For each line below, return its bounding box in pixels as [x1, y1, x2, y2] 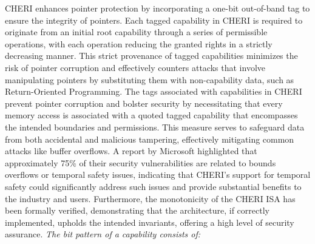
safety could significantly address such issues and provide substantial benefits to [5, 180, 302, 192]
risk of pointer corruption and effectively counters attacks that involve [5, 61, 265, 73]
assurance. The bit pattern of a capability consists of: [5, 228, 201, 240]
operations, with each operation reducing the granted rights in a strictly [5, 37, 273, 50]
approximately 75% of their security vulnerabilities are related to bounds [5, 156, 276, 169]
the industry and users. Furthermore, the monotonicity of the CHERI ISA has [5, 192, 296, 205]
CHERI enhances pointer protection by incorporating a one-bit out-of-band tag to [5, 2, 310, 14]
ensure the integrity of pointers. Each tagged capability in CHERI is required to [5, 13, 303, 26]
